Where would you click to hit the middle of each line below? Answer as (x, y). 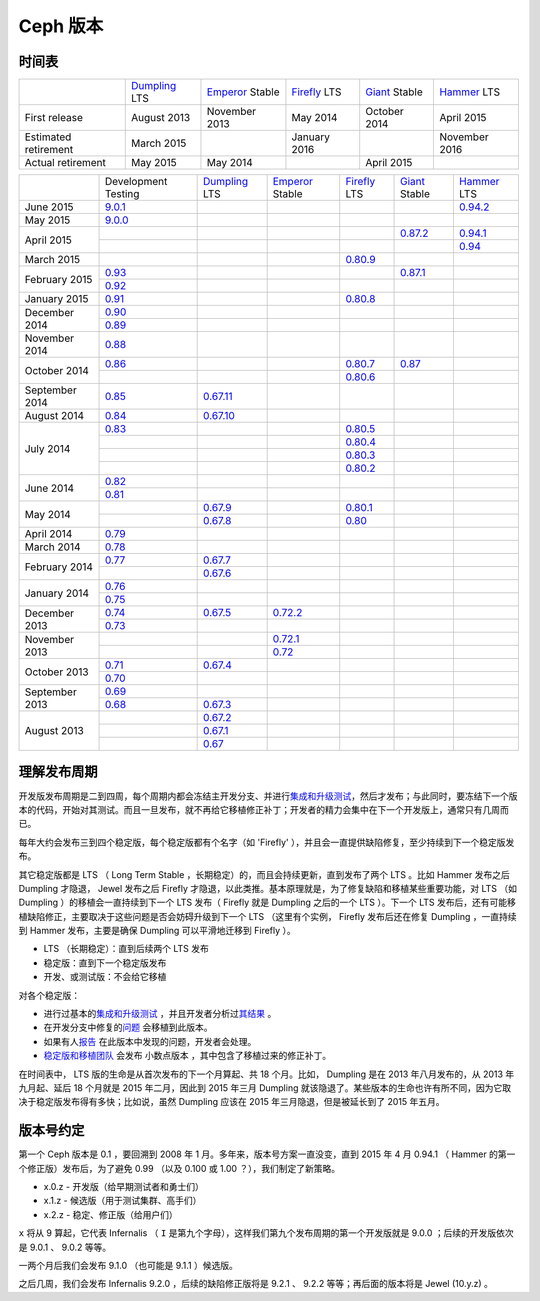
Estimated (48, 137)
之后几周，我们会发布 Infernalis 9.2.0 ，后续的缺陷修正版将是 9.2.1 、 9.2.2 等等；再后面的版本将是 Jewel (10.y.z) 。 (256, 1284)
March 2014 (52, 547)
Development (136, 182)
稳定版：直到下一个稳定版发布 (105, 962)
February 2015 (58, 279)
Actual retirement (65, 163)
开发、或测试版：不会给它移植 (105, 977)
